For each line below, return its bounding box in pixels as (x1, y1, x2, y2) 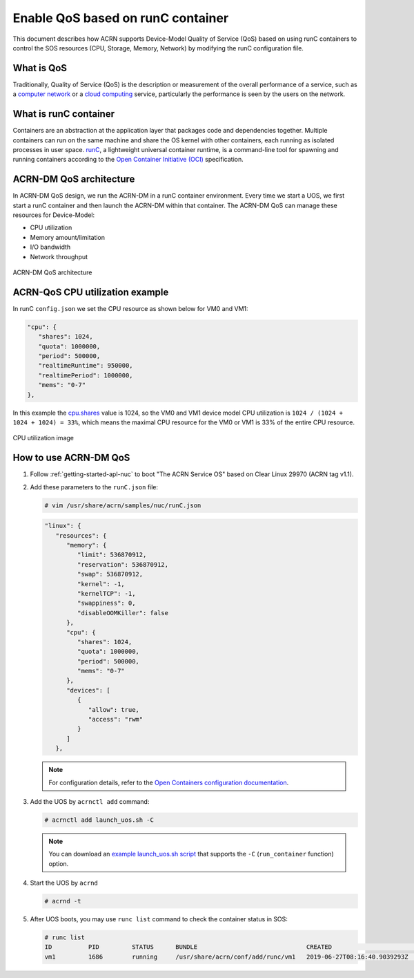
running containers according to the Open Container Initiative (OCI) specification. (12, 156, 244, 164)
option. (48, 859, 69, 867)
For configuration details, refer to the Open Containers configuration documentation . (48, 778, 289, 787)
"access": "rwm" (88, 715, 144, 724)
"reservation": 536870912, (77, 561, 169, 568)
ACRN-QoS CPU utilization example (12, 286, 169, 298)
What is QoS (12, 62, 68, 74)
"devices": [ (66, 686, 110, 694)
